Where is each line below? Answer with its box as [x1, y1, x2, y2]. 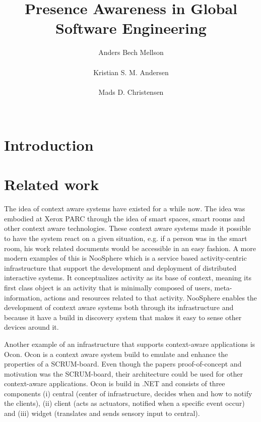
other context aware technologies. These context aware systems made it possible [4, 223, 251, 233]
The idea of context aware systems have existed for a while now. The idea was [4, 203, 245, 214]
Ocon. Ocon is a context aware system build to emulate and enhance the [4, 348, 228, 359]
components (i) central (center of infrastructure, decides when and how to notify [4, 388, 252, 398]
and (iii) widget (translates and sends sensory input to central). [4, 408, 200, 418]
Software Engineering [55, 18, 207, 38]
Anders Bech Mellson [98, 47, 164, 57]
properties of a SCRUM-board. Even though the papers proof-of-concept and [4, 358, 242, 369]
